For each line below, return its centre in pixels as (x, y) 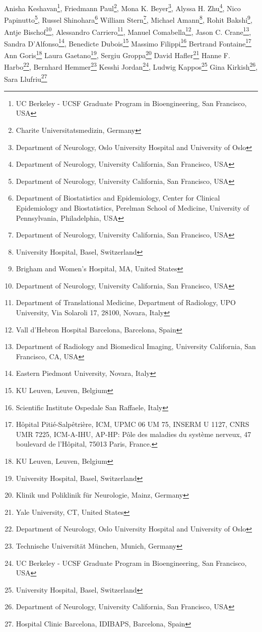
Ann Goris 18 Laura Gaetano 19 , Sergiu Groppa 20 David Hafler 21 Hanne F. (117, 54)
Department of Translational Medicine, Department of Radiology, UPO (126, 302)
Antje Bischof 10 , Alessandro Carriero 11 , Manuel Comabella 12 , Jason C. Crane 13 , (128, 31)
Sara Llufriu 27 (26, 78)
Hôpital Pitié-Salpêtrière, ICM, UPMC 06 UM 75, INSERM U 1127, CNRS (133, 424)
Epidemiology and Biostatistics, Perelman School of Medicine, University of (133, 207)
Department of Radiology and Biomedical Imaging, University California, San (136, 346)
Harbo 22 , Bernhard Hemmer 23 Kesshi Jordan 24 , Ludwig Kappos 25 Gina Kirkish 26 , (131, 66)
